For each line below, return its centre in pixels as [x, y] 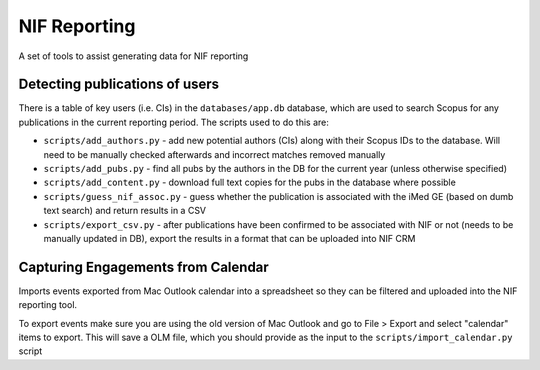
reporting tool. [48, 305]
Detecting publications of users [119, 84]
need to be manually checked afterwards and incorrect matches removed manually [214, 154]
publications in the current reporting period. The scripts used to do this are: [174, 122]
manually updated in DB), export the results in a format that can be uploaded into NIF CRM [229, 238]
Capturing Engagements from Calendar [143, 266]
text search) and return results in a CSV [125, 211]
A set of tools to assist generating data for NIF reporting [133, 56]
